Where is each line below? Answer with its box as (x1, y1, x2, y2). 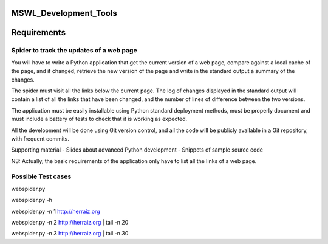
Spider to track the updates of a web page (11, 46, 137, 55)
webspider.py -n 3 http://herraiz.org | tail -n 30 (11, 230, 129, 237)
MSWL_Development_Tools (11, 8, 118, 18)
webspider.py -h (11, 197, 53, 204)
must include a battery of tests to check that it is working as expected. (11, 116, 188, 123)
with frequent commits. (11, 134, 70, 142)
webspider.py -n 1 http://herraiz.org (11, 207, 100, 215)
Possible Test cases (11, 172, 72, 181)
